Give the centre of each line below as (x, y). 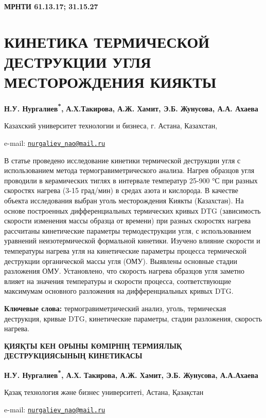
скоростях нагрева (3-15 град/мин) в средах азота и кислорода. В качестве (121, 190)
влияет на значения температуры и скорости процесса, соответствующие (118, 281)
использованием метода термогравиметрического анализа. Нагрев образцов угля (129, 170)
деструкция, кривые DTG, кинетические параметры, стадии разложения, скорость (133, 318)
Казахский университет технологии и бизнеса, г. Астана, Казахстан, (111, 126)
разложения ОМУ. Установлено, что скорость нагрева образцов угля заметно (125, 271)
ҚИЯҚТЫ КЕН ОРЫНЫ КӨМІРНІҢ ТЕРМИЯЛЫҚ (93, 345)
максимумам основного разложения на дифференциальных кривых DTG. (119, 291)
